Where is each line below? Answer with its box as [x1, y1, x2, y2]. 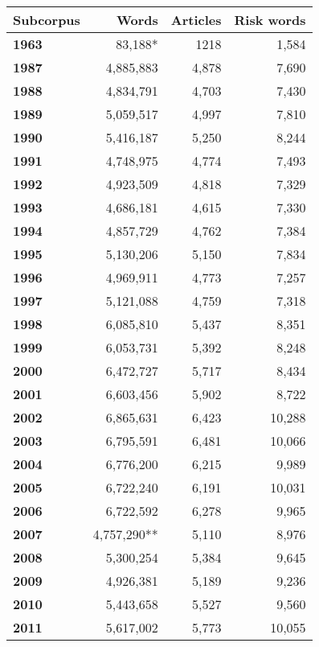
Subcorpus [13, 10, 80, 29]
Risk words [234, 10, 306, 29]
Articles [170, 10, 222, 29]
